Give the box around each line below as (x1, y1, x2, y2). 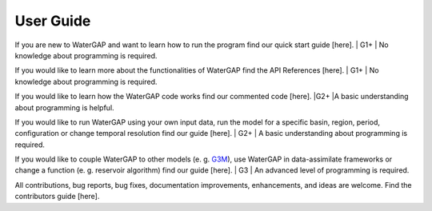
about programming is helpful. (14, 102, 115, 112)
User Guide (14, 12, 91, 30)
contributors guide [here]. (14, 192, 100, 201)
